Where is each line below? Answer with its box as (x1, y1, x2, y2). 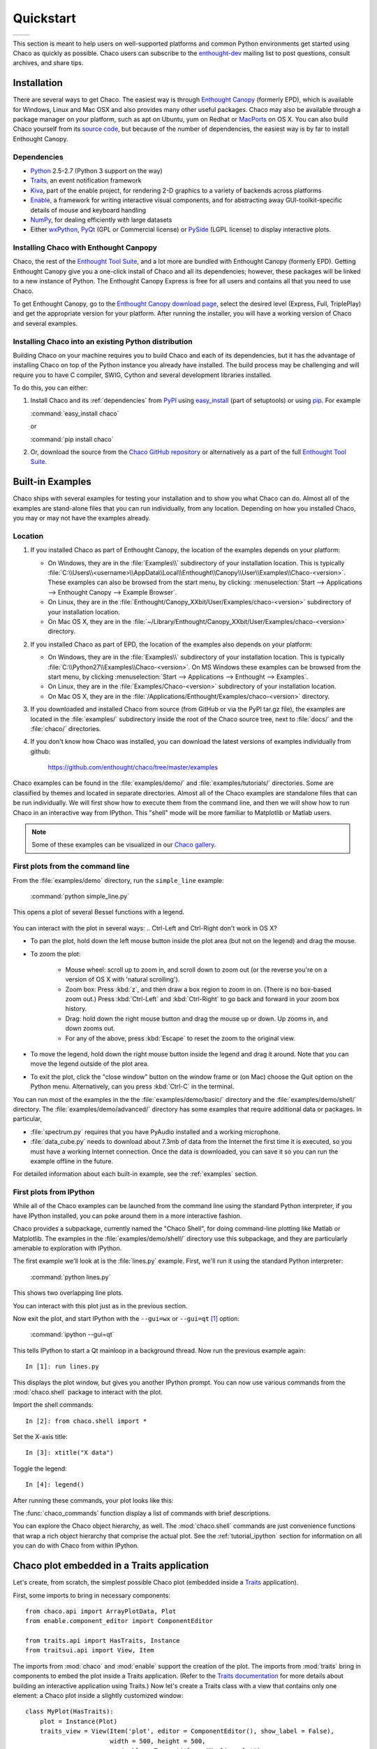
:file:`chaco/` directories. (30, 724, 101, 732)
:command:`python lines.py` (30, 1273, 111, 1281)
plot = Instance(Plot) (39, 1718, 118, 1725)
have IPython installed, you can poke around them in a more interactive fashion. (13, 1211, 242, 1220)
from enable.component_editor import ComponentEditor (25, 1617, 213, 1625)
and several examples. (13, 319, 78, 327)
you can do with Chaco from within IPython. (13, 1541, 140, 1550)
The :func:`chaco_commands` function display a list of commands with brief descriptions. (13, 1509, 271, 1517)
